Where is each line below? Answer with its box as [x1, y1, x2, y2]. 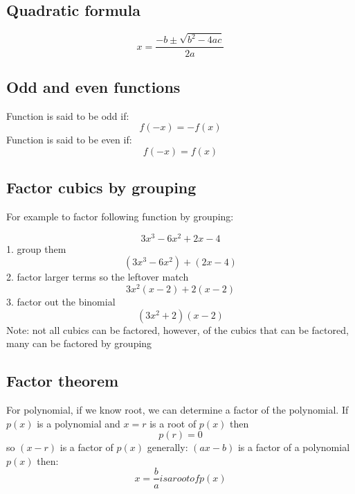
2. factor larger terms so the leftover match [6, 270, 189, 284]
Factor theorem [6, 370, 119, 391]
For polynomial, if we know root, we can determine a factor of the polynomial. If [6, 403, 349, 417]
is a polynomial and [37, 416, 120, 430]
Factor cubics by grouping [6, 177, 197, 198]
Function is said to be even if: [6, 132, 132, 147]
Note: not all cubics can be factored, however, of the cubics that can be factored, [6, 322, 349, 337]
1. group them [6, 241, 66, 256]
